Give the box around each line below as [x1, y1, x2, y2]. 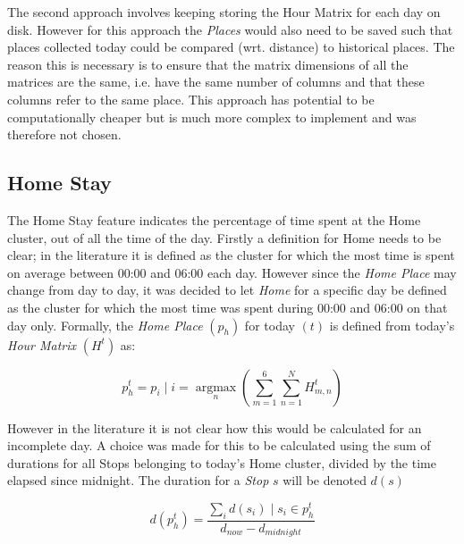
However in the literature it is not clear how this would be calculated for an [7, 418, 422, 437]
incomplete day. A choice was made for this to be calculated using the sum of [7, 436, 431, 455]
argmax [195, 381, 237, 394]
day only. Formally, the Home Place [7, 315, 203, 334]
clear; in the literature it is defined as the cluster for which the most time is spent [7, 246, 455, 264]
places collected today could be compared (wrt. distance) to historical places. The [7, 38, 455, 56]
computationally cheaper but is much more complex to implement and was [7, 107, 417, 126]
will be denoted [283, 471, 367, 490]
